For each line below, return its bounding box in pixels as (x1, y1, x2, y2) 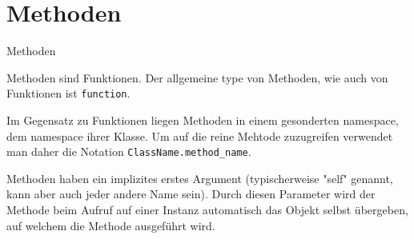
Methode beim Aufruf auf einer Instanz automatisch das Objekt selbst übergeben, (6, 201, 408, 217)
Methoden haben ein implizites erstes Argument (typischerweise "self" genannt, (6, 169, 393, 186)
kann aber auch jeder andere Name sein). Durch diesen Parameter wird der (6, 185, 376, 202)
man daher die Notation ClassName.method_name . (6, 143, 251, 160)
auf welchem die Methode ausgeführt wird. (6, 217, 215, 233)
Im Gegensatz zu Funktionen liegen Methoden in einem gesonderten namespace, (6, 111, 399, 128)
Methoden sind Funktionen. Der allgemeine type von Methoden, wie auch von (6, 69, 388, 86)
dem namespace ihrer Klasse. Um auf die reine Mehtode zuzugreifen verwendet (6, 127, 393, 144)
